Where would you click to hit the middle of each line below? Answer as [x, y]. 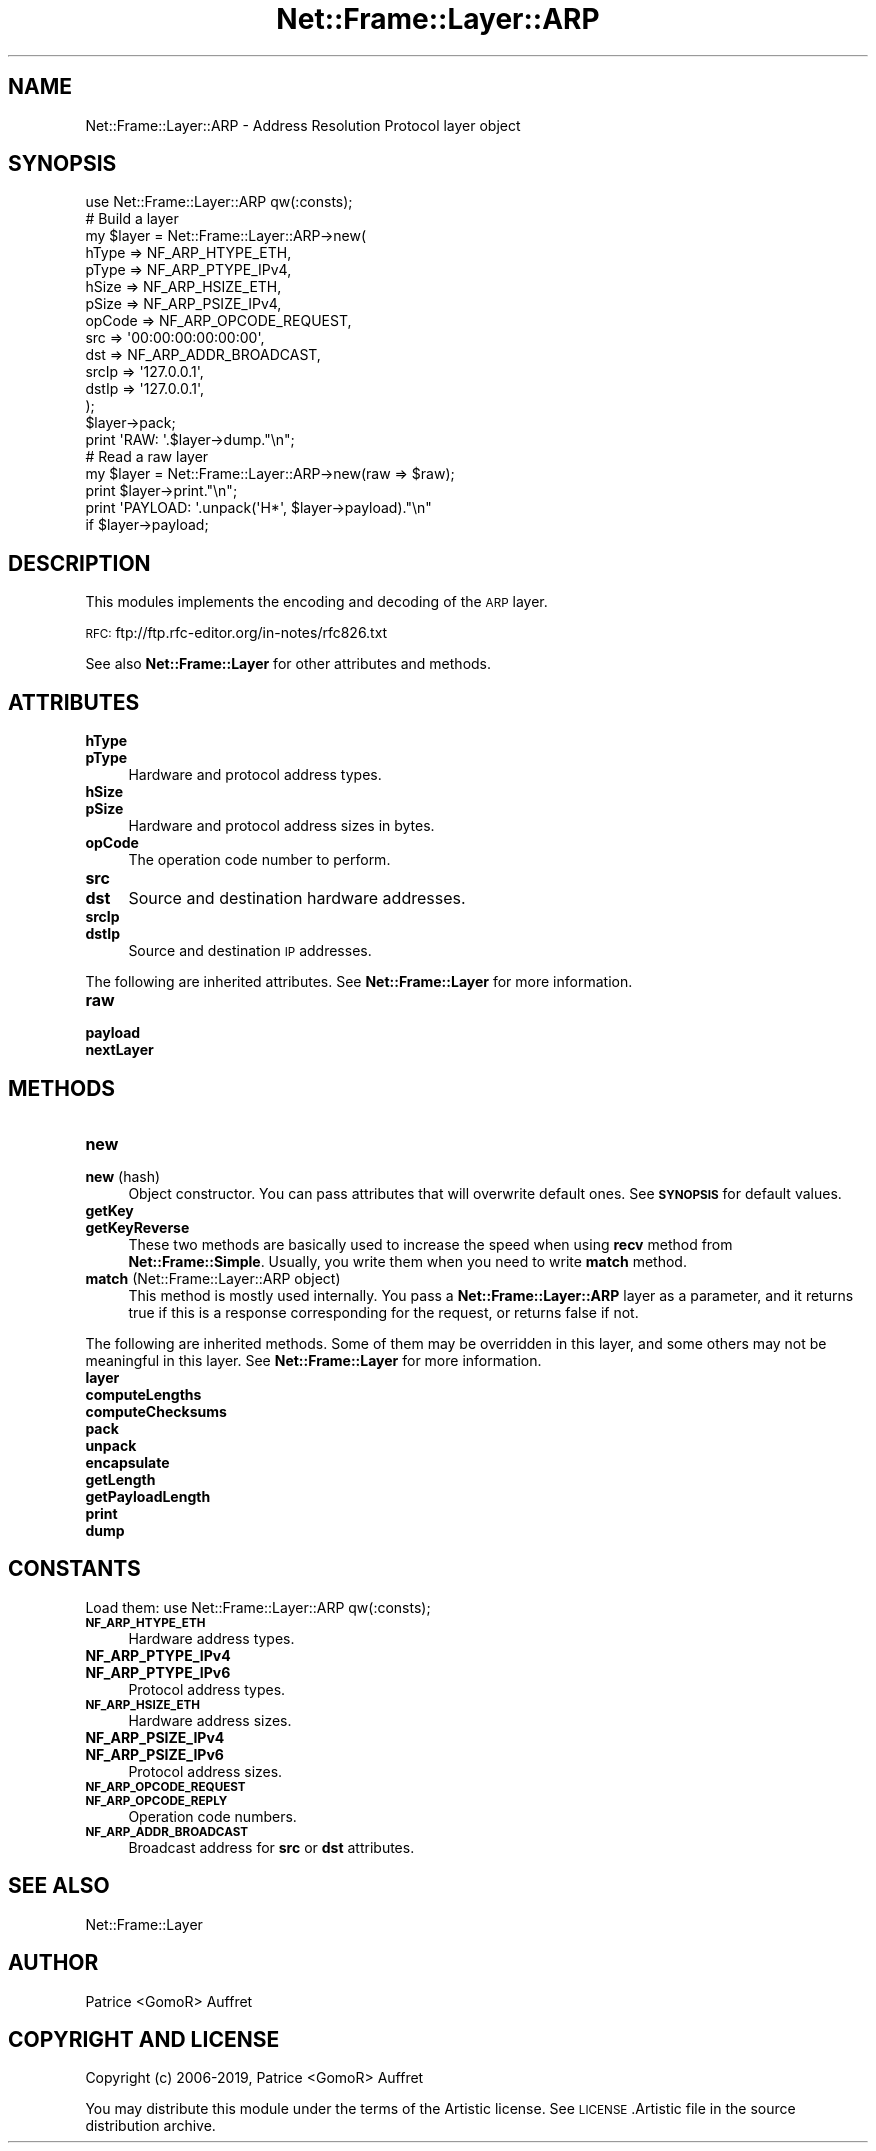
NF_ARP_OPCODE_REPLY [156, 1800]
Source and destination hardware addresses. [297, 898]
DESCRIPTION [79, 563]
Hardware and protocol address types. [255, 775]
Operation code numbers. [212, 1816]
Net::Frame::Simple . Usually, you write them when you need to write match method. [407, 1261]
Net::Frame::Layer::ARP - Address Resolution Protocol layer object [303, 125]
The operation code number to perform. [259, 860]
